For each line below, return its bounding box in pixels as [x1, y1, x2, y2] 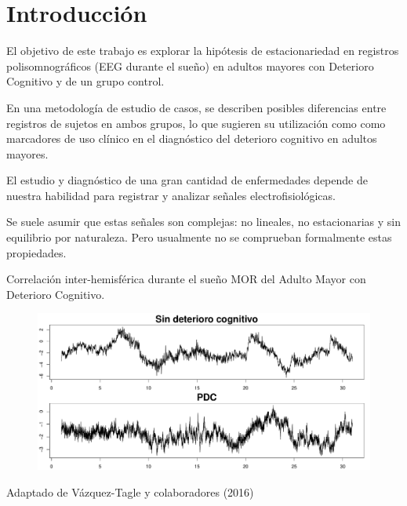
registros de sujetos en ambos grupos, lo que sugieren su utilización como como [6, 115, 386, 131]
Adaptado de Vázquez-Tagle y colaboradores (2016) [6, 484, 254, 501]
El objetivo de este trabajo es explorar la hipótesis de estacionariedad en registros [6, 42, 399, 59]
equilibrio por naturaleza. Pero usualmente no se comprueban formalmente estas [6, 229, 392, 246]
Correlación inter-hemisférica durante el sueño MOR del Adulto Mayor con [6, 271, 366, 287]
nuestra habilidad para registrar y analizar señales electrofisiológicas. [6, 187, 336, 203]
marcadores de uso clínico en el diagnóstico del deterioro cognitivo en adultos [6, 130, 377, 147]
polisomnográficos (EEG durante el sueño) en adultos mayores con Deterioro [6, 57, 374, 74]
